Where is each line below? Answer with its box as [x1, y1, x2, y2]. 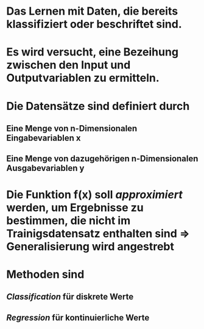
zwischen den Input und [6, 58, 131, 72]
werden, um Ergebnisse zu [6, 200, 144, 214]
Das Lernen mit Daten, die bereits [6, 4, 178, 18]
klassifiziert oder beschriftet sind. [6, 17, 182, 31]
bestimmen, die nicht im [6, 214, 131, 227]
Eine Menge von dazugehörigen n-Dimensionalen [6, 154, 199, 164]
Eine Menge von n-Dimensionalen [6, 123, 138, 134]
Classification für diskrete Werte [6, 292, 134, 302]
